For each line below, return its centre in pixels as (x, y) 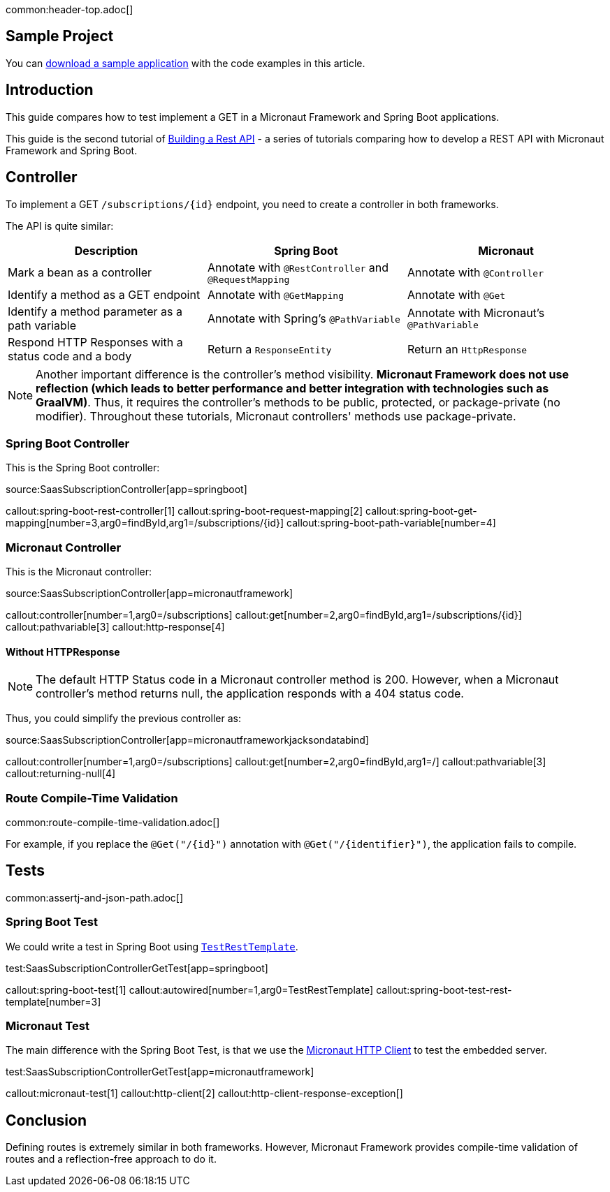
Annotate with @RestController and (298, 267)
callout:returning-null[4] (61, 774)
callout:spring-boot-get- (421, 511)
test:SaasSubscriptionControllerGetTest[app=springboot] (137, 968)
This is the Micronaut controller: (79, 572)
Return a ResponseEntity (269, 349)
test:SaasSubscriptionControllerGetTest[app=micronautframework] (160, 1072)
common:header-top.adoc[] (70, 9)
